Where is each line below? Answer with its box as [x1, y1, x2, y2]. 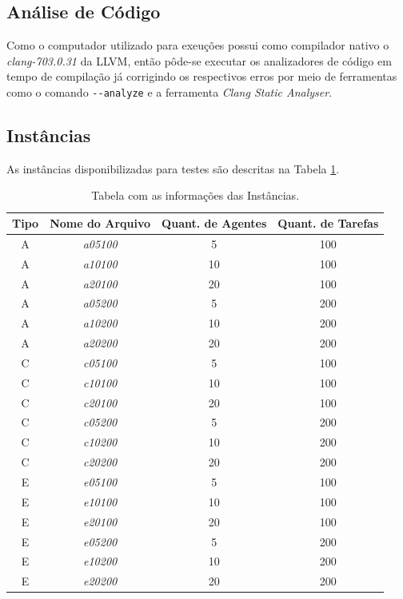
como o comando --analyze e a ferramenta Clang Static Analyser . [6, 83, 333, 100]
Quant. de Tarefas [277, 215, 379, 232]
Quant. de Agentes [162, 215, 267, 232]
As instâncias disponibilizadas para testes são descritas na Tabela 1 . [6, 160, 340, 177]
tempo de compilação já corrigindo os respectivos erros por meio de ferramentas [6, 68, 397, 85]
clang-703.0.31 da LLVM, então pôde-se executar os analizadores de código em [6, 52, 392, 69]
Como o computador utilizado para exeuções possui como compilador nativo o [6, 37, 389, 54]
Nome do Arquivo [50, 215, 151, 232]
